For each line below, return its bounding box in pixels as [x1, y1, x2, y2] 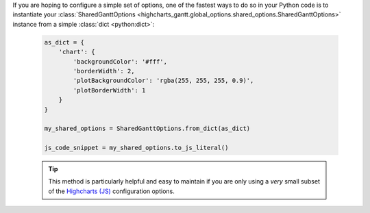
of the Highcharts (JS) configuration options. [48, 187, 175, 195]
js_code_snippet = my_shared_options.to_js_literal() [44, 144, 229, 152]
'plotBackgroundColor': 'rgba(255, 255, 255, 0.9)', [73, 77, 254, 85]
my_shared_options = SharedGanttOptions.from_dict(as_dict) [44, 125, 251, 133]
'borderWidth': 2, [73, 67, 135, 75]
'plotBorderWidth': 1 [73, 86, 146, 94]
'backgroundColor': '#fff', [73, 58, 168, 65]
